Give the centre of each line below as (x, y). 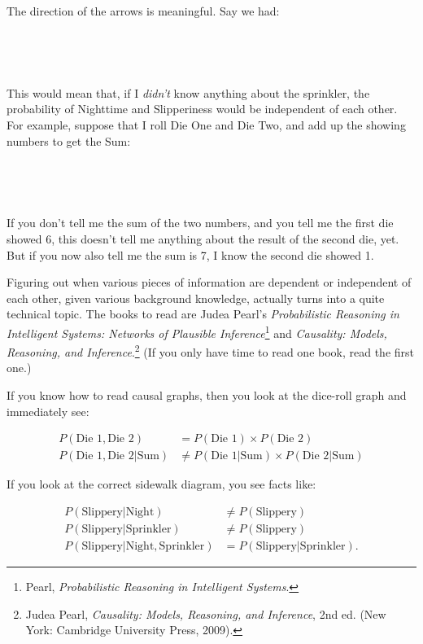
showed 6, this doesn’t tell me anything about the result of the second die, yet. (203, 238)
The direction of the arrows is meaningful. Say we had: (143, 11)
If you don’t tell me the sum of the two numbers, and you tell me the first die (200, 223)
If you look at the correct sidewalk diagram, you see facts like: (161, 484)
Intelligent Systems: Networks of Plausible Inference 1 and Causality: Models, (197, 331)
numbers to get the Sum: (69, 140)
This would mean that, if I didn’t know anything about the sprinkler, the (188, 92)
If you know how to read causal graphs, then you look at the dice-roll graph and (207, 395)
